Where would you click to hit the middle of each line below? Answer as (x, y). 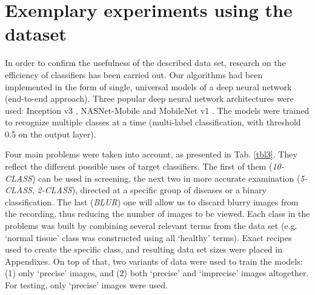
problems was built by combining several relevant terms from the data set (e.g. (151, 226)
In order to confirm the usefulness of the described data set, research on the (145, 63)
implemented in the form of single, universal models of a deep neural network (148, 86)
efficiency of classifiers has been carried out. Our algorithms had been (134, 74)
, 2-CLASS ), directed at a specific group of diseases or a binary (149, 190)
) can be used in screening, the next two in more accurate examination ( (166, 178)
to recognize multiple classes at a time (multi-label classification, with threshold (153, 122)
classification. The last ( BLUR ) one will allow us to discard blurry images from (152, 201)
